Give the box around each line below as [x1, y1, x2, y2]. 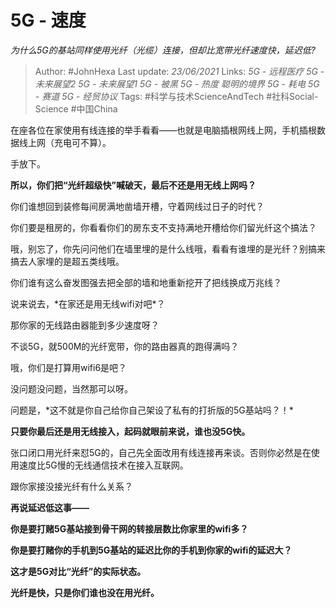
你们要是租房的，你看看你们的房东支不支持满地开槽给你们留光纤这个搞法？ [10, 221, 317, 233]
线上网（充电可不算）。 [18, 136, 112, 148]
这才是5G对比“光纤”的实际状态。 [10, 565, 147, 577]
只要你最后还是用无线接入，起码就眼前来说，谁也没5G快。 [10, 425, 251, 437]
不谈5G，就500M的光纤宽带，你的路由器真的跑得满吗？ [10, 340, 240, 352]
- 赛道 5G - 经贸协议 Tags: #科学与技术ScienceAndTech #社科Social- [34, 90, 319, 102]
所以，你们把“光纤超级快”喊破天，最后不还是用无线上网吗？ [10, 179, 257, 191]
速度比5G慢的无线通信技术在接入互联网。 [18, 459, 189, 471]
